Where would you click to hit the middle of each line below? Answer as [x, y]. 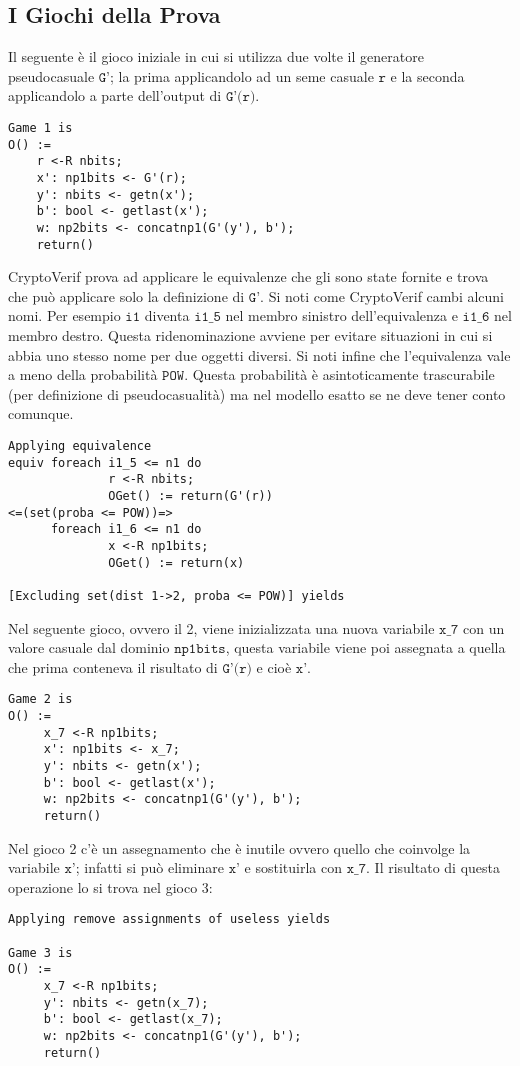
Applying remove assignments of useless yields [169, 919]
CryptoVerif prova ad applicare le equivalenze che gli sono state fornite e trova [248, 276]
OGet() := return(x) [176, 562]
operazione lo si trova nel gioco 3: [110, 886]
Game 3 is [40, 952]
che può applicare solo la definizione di [126, 295]
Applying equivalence [80, 445]
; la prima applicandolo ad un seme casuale [242, 75]
